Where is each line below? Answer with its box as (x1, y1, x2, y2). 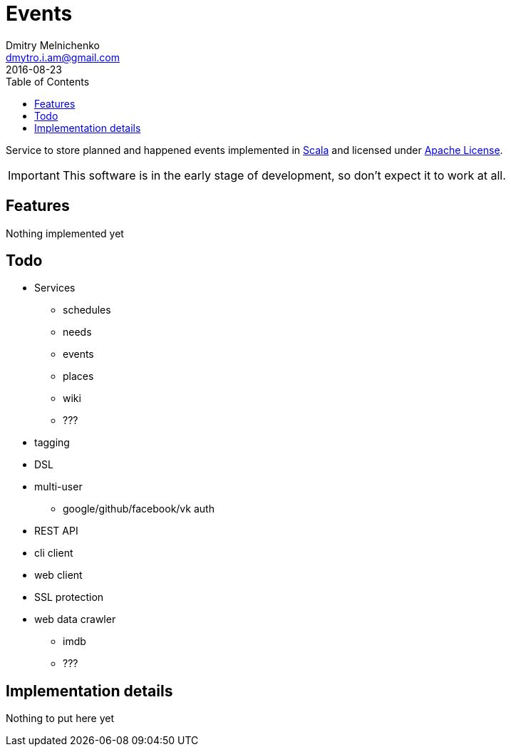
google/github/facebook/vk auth (63, 503, 215, 515)
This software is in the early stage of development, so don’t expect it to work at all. (62, 168, 506, 182)
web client (34, 569, 83, 582)
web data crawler (34, 613, 116, 626)
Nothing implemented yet (6, 227, 124, 239)
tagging (34, 436, 70, 449)
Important (8, 168, 60, 182)
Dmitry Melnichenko (6, 38, 100, 51)
